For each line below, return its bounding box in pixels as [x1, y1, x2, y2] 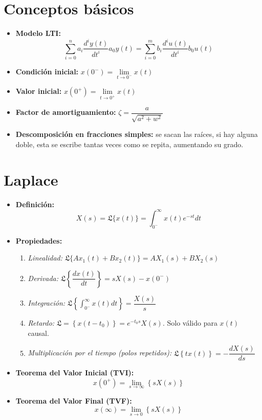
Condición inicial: [15, 66, 79, 77]
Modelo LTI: [15, 28, 61, 38]
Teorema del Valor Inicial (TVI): [15, 367, 134, 378]
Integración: [28, 297, 65, 308]
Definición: [15, 198, 54, 209]
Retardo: [28, 317, 55, 328]
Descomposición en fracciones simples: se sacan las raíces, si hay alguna [15, 129, 258, 139]
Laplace [4, 169, 58, 190]
